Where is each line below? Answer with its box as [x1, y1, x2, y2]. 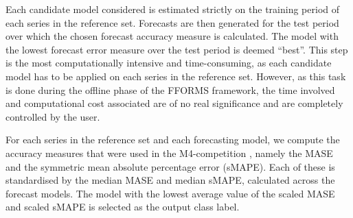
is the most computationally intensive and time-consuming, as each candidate [5, 56, 332, 70]
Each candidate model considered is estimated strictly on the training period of [5, 2, 340, 16]
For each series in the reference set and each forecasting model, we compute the [5, 132, 340, 147]
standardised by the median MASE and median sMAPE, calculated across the [5, 173, 335, 187]
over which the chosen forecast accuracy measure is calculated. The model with [5, 29, 339, 43]
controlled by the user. [5, 109, 100, 123]
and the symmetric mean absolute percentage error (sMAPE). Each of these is [5, 159, 335, 173]
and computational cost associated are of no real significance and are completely [5, 96, 343, 110]
